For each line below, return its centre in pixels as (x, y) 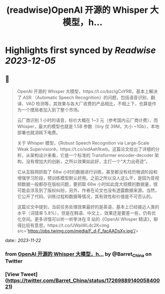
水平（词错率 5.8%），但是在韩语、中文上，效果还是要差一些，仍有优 (86, 213)
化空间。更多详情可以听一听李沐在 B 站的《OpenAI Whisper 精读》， (85, 219)
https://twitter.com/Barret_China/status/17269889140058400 (83, 281)
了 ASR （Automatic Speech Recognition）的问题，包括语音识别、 (84, 97)
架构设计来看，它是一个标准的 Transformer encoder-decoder (92, 155)
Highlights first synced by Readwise (81, 50)
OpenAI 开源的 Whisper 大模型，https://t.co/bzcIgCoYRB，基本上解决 (87, 91)
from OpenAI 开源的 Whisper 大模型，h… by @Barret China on (79, 254)
